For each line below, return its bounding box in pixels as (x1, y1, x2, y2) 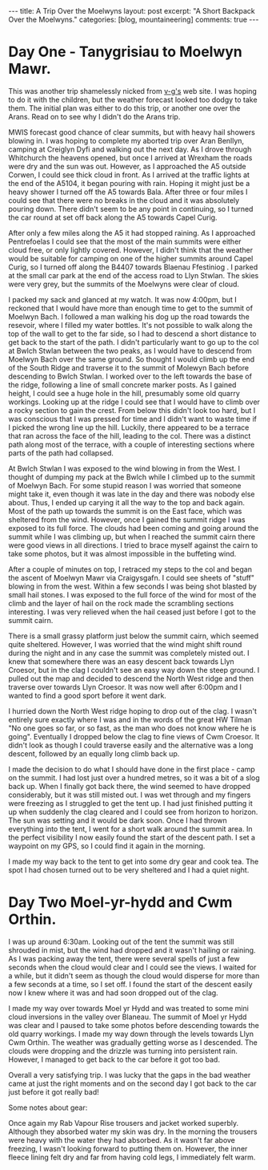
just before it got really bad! (8, 1087, 100, 1096)
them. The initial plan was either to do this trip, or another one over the (8, 103, 241, 113)
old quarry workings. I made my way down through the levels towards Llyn (8, 1029, 254, 1038)
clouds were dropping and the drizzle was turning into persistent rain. (8, 1046, 238, 1055)
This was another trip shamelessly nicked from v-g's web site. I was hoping (8, 86, 258, 95)
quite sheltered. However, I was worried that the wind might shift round (8, 639, 242, 649)
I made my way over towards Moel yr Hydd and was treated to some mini (8, 1003, 250, 1013)
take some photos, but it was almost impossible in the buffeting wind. (8, 549, 237, 558)
